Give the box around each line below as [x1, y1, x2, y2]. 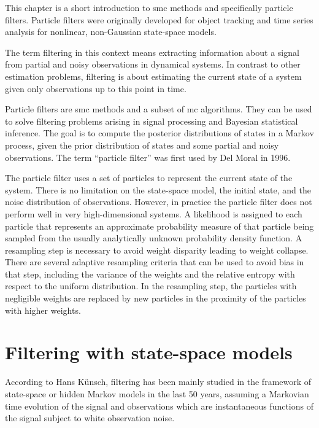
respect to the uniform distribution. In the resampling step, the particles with [5, 279, 297, 292]
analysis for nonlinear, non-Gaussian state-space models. [5, 25, 217, 38]
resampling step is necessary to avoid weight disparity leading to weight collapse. [5, 243, 309, 256]
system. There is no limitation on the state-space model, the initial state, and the [5, 183, 312, 196]
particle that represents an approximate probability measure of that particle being [5, 219, 314, 232]
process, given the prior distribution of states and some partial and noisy [5, 138, 279, 151]
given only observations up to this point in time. [5, 82, 186, 95]
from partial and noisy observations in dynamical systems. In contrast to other [5, 58, 301, 71]
